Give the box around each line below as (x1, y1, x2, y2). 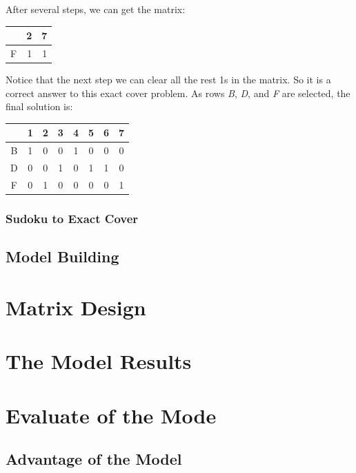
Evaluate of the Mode (6, 401, 217, 429)
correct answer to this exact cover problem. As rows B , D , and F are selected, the (6, 85, 350, 100)
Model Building (6, 246, 119, 267)
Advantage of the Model (6, 448, 182, 470)
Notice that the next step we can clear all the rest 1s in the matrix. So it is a (6, 72, 331, 87)
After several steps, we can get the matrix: (6, 2, 186, 16)
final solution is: (6, 99, 73, 114)
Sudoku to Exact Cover (6, 209, 139, 227)
